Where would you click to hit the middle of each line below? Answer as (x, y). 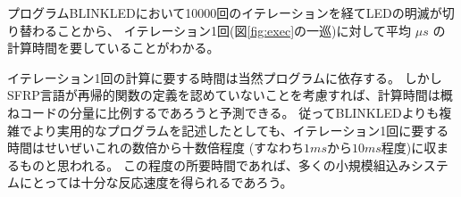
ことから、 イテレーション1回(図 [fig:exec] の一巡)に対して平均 (234, 30)
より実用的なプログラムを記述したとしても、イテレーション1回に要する (240, 130)
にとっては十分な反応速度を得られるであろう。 (156, 182)
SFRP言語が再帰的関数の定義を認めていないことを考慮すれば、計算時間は (224, 95)
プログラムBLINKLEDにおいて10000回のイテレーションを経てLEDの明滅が (225, 12)
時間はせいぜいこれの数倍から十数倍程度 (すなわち (156, 148)
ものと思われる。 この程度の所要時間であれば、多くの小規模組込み (215, 164)
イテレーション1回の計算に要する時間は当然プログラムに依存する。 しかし (225, 77)
